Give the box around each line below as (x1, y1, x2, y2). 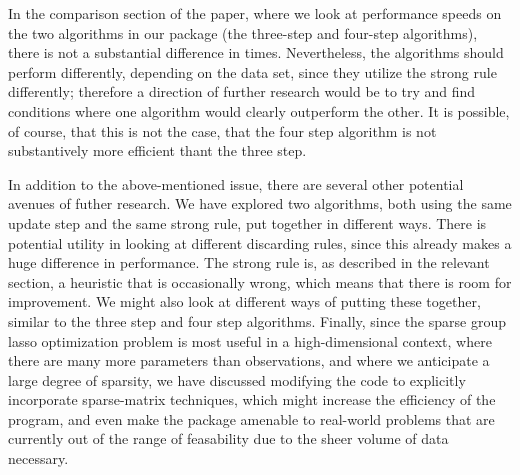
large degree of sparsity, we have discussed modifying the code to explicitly (8, 369, 466, 390)
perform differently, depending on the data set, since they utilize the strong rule (8, 61, 497, 82)
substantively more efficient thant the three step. (8, 140, 307, 161)
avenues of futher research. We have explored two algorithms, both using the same (8, 193, 512, 214)
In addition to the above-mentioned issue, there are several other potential (8, 173, 464, 194)
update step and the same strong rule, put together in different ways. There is (8, 212, 487, 233)
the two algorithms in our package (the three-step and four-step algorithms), (8, 22, 478, 43)
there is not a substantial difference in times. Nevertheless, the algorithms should (8, 42, 504, 63)
